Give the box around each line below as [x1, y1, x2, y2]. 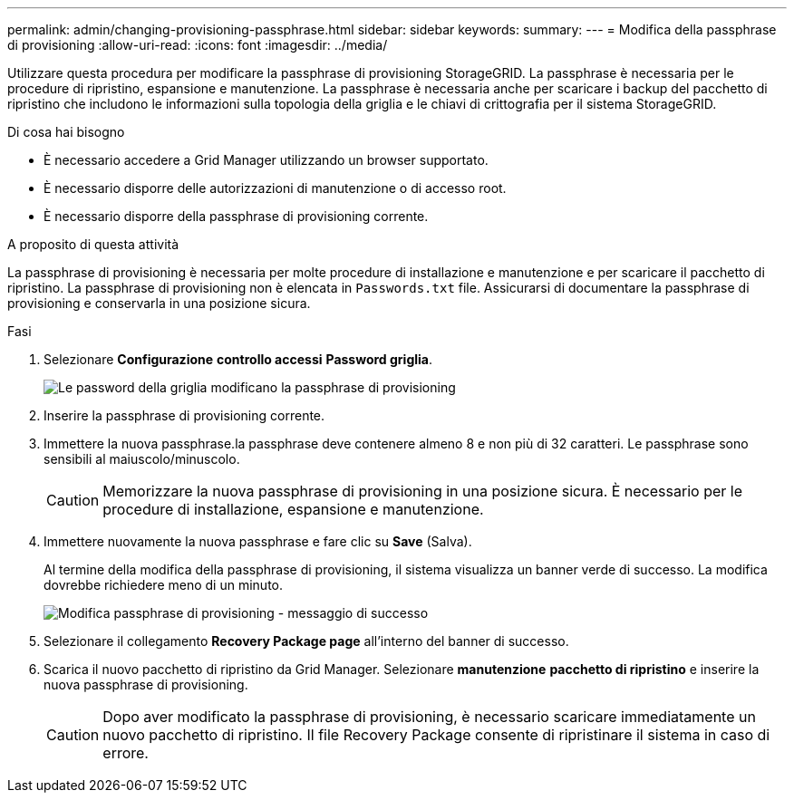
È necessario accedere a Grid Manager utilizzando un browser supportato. [44, 152, 489, 168]
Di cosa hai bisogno [7, 124, 125, 140]
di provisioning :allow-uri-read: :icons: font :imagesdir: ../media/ [7, 37, 388, 53]
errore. [102, 744, 149, 762]
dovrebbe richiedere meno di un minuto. [44, 577, 283, 593]
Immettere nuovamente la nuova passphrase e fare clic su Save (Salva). [44, 534, 472, 549]
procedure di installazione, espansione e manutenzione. [102, 500, 484, 518]
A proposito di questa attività [7, 236, 179, 252]
